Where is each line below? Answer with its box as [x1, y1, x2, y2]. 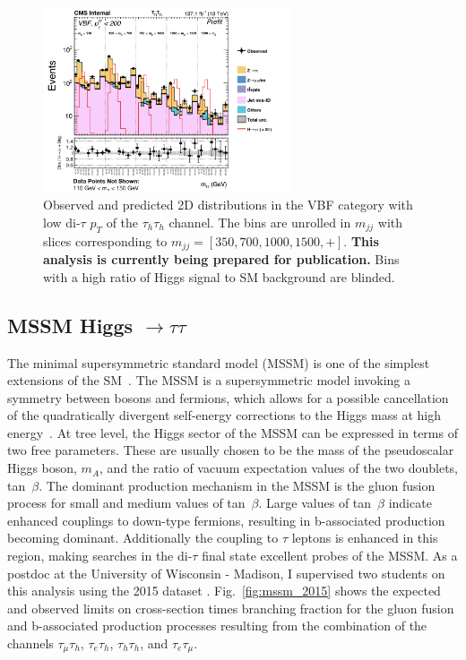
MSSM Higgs [7, 311, 134, 339]
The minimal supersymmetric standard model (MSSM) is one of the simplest [7, 353, 430, 372]
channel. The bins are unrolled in [168, 212, 351, 231]
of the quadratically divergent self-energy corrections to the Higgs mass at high [7, 406, 441, 424]
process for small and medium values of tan [7, 493, 246, 512]
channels [7, 634, 54, 653]
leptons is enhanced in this [291, 528, 438, 547]
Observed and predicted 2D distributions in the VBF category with [43, 195, 413, 214]
